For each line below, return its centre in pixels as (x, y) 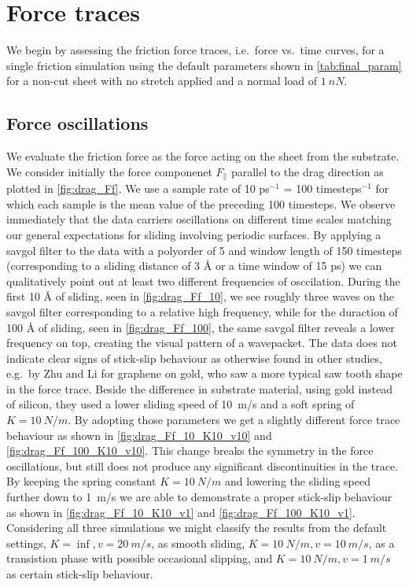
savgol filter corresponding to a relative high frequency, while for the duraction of (202, 311)
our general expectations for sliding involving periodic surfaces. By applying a (194, 234)
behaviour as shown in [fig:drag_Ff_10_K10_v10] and (139, 435)
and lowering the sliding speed (298, 481)
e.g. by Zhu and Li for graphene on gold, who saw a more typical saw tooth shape (204, 373)
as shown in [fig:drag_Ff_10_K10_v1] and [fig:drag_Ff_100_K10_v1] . (181, 512)
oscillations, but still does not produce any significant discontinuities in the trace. (203, 465)
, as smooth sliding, (198, 543)
